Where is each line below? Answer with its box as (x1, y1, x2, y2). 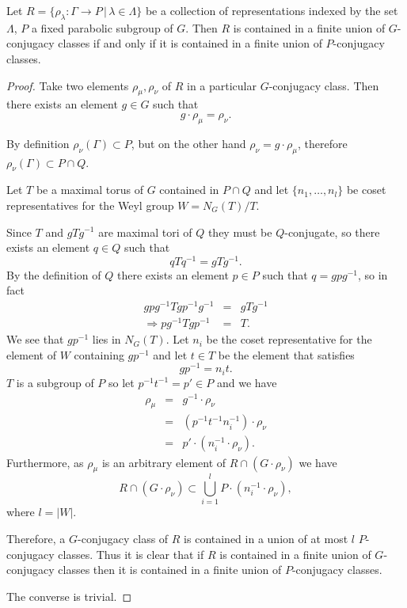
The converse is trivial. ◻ (6, 587, 132, 604)
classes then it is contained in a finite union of (58, 561, 282, 578)
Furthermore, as (6, 454, 84, 470)
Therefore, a (6, 530, 66, 547)
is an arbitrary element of (101, 454, 226, 470)
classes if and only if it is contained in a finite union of (58, 35, 322, 51)
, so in (357, 266, 388, 283)
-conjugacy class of (78, 530, 169, 547)
